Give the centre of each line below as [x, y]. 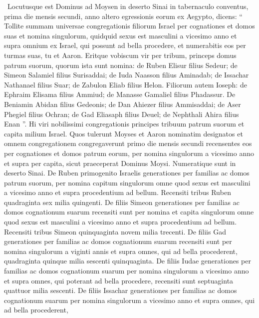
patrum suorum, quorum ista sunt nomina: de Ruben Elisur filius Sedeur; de [121, 65]
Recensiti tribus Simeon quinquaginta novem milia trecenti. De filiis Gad [115, 231]
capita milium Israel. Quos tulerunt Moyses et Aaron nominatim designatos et [124, 133]
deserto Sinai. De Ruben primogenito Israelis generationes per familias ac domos [127, 173]
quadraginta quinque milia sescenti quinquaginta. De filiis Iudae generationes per [128, 261]
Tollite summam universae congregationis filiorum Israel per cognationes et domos [129, 26]
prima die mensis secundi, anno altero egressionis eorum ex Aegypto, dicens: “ [123, 16]
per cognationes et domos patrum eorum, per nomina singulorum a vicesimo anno [129, 153]
